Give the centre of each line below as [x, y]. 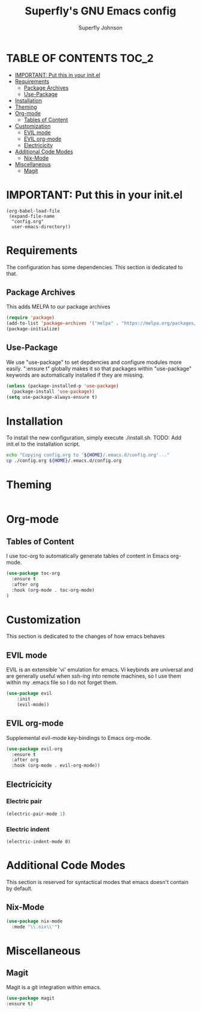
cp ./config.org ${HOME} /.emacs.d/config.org [64, 461]
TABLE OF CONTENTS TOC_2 [80, 58]
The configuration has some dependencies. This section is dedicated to [95, 267]
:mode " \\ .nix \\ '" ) [36, 927]
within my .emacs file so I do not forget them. [62, 682]
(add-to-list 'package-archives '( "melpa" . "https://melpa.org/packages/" [103, 323]
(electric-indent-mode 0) [38, 841]
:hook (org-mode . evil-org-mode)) [56, 766]
